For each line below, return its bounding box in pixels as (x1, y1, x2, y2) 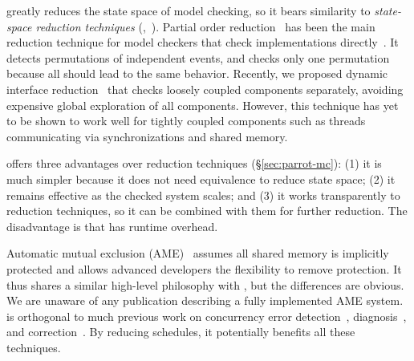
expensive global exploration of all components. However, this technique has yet (6, 96, 399, 113)
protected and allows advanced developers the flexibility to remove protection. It (6, 260, 402, 277)
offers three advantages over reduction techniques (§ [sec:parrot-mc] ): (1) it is (6, 155, 382, 172)
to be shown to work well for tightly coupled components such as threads (6, 112, 366, 129)
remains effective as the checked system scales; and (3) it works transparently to (6, 186, 400, 203)
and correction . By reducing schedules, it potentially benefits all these (6, 323, 355, 340)
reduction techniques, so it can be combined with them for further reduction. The (6, 202, 408, 219)
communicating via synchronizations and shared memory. (6, 128, 288, 144)
